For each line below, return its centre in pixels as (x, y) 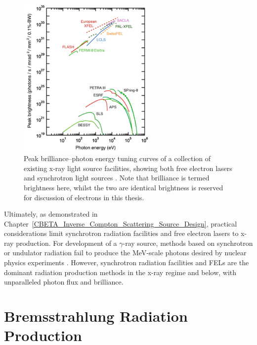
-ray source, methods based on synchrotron (188, 243)
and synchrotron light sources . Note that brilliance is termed (117, 178)
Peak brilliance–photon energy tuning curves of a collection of (117, 158)
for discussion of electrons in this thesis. (84, 197)
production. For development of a (66, 243)
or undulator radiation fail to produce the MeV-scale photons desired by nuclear (125, 253)
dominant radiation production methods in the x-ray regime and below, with (120, 272)
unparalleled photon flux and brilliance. (64, 282)
